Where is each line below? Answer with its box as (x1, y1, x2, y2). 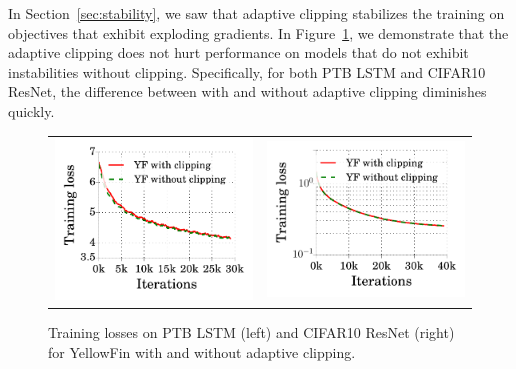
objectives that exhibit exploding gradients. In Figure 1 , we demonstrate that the (8, 22, 509, 43)
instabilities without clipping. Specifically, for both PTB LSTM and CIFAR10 (8, 61, 486, 82)
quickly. (8, 100, 55, 121)
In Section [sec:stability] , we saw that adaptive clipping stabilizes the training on (8, 3, 505, 23)
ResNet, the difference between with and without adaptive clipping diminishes (8, 81, 487, 102)
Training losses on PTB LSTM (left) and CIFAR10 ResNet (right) (48, 322, 455, 343)
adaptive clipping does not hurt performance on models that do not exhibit (8, 42, 469, 63)
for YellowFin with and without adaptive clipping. (48, 342, 356, 362)
